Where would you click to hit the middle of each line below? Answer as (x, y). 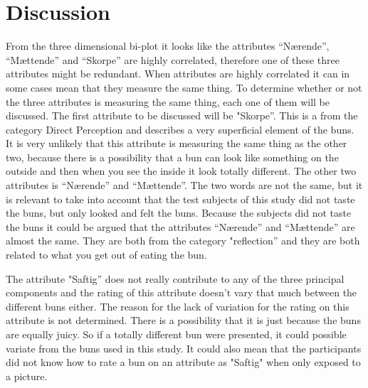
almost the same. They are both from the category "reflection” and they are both (183, 241)
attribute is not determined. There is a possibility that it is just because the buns (183, 320)
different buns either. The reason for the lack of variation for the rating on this (178, 306)
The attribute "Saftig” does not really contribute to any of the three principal (175, 278)
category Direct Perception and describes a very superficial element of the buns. (180, 129)
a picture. (27, 376)
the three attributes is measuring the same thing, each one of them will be (168, 101)
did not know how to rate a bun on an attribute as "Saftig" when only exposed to (183, 362)
